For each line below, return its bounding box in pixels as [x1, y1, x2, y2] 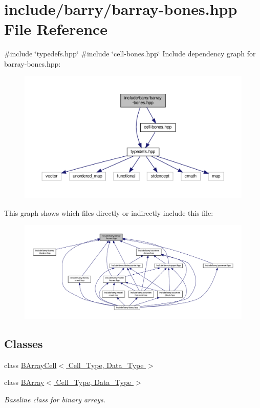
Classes [4, 335, 43, 351]
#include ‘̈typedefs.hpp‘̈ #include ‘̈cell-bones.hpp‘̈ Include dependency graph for [4, 48, 256, 59]
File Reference [4, 18, 108, 39]
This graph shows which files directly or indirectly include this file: [4, 207, 213, 218]
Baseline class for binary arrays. [4, 394, 106, 404]
